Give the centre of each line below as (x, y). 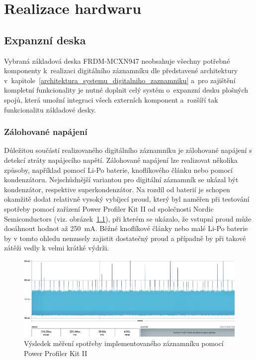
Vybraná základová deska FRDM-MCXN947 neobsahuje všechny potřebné (117, 60)
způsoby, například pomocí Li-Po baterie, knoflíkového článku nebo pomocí (118, 170)
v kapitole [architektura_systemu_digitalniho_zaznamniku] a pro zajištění (120, 80)
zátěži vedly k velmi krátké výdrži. (57, 248)
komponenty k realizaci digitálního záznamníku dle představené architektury (121, 70)
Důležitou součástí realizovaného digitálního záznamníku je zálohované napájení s (128, 150)
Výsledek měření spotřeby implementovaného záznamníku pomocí (124, 343)
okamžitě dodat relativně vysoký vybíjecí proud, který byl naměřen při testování (127, 199)
